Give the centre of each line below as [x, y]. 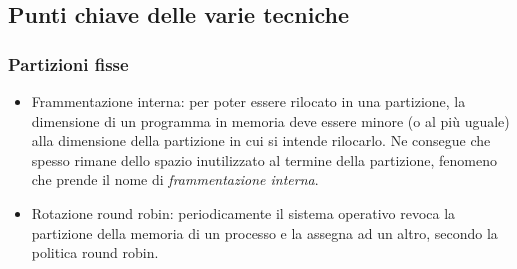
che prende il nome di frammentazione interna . [175, 179]
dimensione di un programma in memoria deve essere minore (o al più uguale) [270, 120]
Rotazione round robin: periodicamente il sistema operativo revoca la [243, 212]
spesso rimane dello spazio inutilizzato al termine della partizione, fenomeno [264, 159]
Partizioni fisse [68, 63]
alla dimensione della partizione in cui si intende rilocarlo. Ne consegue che [261, 140]
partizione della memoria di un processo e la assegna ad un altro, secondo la [264, 232]
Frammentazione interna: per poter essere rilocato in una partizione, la [248, 101]
